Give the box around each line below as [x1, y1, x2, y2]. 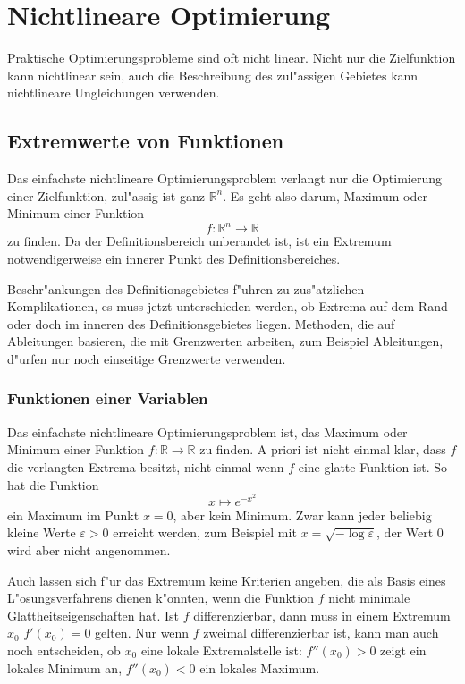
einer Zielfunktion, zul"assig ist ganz [7, 186, 205, 205]
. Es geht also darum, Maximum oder [223, 186, 427, 205]
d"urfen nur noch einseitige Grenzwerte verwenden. [7, 349, 286, 367]
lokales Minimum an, [7, 658, 123, 677]
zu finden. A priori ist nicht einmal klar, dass [199, 440, 446, 459]
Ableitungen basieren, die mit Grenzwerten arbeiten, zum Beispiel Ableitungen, [7, 332, 444, 350]
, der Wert [376, 523, 434, 542]
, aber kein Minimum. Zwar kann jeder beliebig [173, 505, 432, 524]
